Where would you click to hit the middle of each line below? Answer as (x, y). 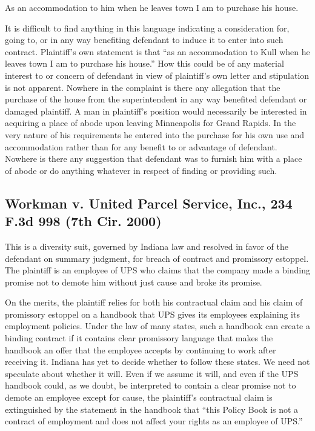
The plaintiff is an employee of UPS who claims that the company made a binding (157, 270)
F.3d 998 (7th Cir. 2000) (83, 221)
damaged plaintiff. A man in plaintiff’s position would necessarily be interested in (156, 111)
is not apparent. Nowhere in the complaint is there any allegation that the (143, 87)
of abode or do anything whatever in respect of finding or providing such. (141, 170)
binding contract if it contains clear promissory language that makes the (139, 338)
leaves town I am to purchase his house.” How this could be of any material (144, 63)
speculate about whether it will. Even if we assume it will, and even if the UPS (152, 373)
